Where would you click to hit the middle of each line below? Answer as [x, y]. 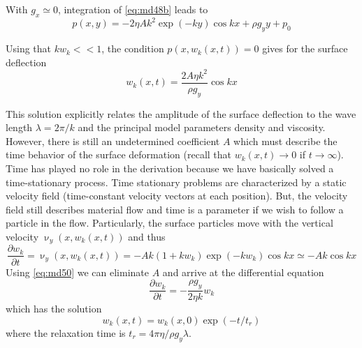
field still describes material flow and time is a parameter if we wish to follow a [175, 209]
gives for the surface [305, 48]
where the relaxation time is [66, 332]
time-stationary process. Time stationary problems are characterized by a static [176, 182]
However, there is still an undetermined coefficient [113, 141]
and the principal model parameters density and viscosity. [202, 127]
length [19, 127]
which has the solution [54, 309]
